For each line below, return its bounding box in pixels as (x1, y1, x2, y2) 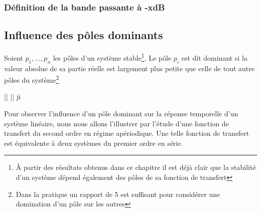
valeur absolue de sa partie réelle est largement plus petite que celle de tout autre (4, 63, 254, 73)
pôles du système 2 (4, 73, 59, 85)
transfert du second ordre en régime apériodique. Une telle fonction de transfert (4, 128, 249, 138)
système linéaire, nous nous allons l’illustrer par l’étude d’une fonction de (4, 118, 229, 128)
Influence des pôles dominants (4, 27, 163, 43)
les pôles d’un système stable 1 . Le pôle (53, 51, 172, 63)
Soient (4, 52, 23, 63)
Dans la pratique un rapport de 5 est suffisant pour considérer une (16, 188, 220, 199)
